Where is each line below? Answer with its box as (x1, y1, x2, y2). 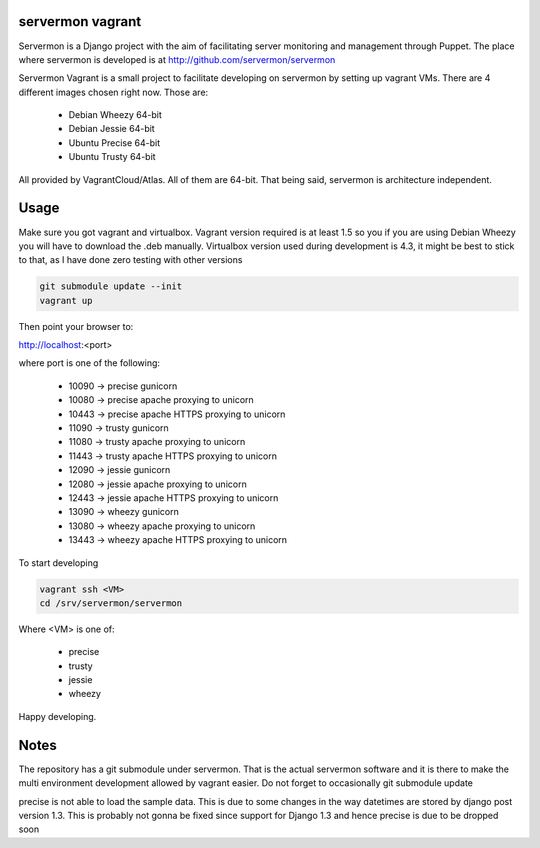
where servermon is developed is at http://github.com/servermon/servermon (18, 53, 336, 65)
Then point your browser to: (18, 320, 134, 332)
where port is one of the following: (18, 357, 160, 369)
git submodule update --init (39, 281, 183, 292)
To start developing (18, 556, 99, 569)
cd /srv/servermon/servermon (39, 597, 183, 609)
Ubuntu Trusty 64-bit (68, 151, 156, 163)
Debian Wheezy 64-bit (68, 109, 162, 121)
